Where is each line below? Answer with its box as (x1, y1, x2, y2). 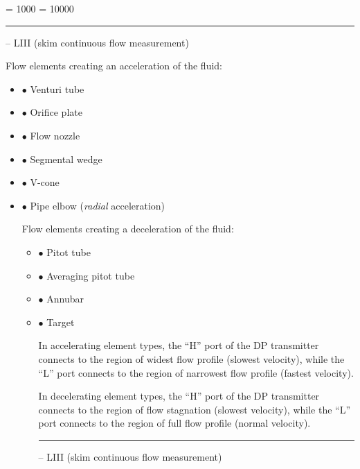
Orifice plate (30, 105, 82, 119)
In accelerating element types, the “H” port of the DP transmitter (38, 338, 319, 352)
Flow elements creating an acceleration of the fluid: (6, 58, 222, 73)
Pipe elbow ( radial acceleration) (30, 198, 165, 212)
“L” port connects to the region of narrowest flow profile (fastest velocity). (38, 365, 354, 380)
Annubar (46, 291, 84, 306)
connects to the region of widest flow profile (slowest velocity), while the (38, 351, 345, 366)
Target (46, 314, 75, 329)
